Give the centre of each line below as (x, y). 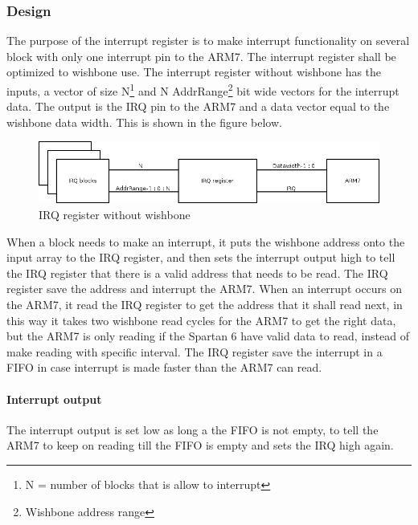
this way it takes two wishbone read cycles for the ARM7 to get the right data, (201, 320)
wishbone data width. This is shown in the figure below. (144, 122)
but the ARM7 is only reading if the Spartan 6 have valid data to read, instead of (208, 336)
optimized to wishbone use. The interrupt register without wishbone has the (194, 72)
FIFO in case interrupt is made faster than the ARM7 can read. (164, 367)
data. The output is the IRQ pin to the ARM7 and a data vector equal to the (198, 106)
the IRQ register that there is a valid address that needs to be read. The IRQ (197, 273)
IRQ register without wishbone (115, 215)
